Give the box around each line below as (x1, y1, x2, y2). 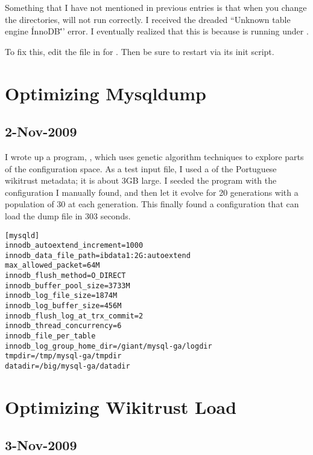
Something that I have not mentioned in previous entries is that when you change (5, 1, 307, 13)
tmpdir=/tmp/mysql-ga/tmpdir (5, 352, 122, 361)
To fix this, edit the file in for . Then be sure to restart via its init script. (5, 45, 274, 57)
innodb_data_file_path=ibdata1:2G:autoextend (5, 251, 191, 260)
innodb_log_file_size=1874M (5, 291, 118, 300)
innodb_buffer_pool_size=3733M (5, 281, 130, 290)
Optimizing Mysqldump (5, 80, 206, 105)
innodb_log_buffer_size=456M (5, 302, 122, 311)
